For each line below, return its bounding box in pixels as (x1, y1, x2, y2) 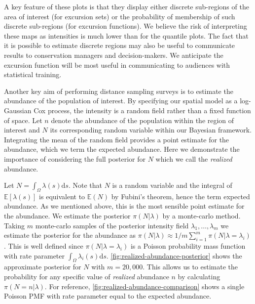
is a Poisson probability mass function (130, 241, 246, 251)
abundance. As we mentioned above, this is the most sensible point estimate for (4, 201, 245, 211)
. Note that (68, 180, 102, 190)
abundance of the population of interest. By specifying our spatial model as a (4, 95, 238, 106)
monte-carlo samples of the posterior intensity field (35, 220, 189, 230)
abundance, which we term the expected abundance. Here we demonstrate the (4, 144, 240, 154)
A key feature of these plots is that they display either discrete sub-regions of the (4, 1, 249, 11)
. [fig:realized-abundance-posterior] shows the (106, 250, 242, 261)
